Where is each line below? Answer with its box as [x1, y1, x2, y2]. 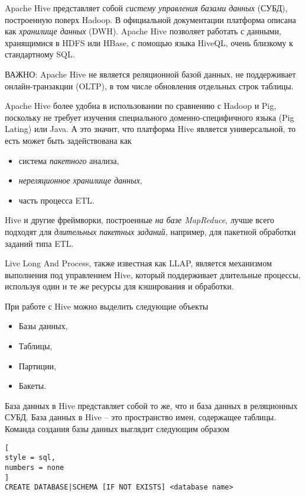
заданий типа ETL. [5, 237, 74, 249]
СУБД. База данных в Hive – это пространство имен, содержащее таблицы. [5, 411, 277, 423]
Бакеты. [18, 379, 47, 392]
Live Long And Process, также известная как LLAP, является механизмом [5, 257, 272, 269]
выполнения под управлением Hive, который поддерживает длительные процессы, [5, 268, 301, 281]
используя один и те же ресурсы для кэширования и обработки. [5, 280, 234, 292]
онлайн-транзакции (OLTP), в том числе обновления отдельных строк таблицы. [5, 79, 294, 92]
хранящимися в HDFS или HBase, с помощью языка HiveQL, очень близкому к [5, 36, 293, 49]
